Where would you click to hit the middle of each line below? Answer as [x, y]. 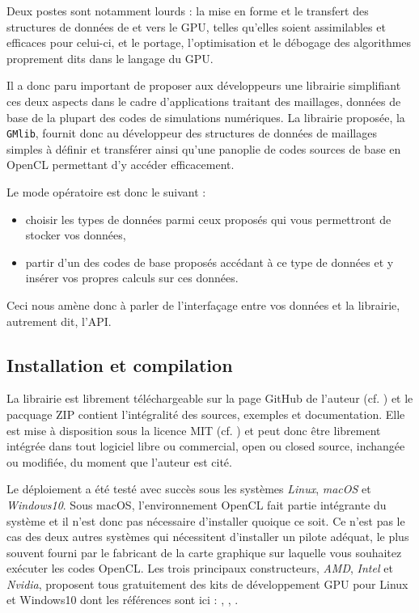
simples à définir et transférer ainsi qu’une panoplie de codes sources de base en [204, 148]
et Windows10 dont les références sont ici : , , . [123, 600]
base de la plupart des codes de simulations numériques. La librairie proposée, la [206, 117]
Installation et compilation [120, 364]
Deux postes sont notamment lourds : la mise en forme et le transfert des [188, 11]
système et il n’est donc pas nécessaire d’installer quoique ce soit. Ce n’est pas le [206, 520]
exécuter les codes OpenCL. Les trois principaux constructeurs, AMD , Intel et [200, 568]
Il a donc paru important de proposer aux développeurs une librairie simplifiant [204, 85]
